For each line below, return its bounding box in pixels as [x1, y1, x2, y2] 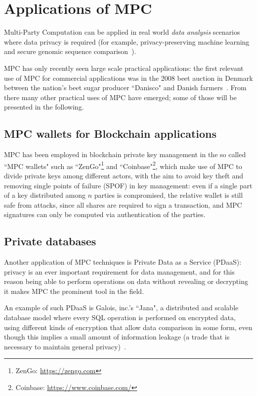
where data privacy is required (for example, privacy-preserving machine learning [4, 36, 250, 47]
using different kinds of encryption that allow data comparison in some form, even [4, 322, 253, 332]
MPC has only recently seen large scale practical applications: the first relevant [4, 62, 244, 73]
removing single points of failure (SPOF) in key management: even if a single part [4, 180, 253, 190]
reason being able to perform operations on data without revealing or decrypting [4, 276, 248, 286]
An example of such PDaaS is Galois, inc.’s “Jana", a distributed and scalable [4, 302, 239, 313]
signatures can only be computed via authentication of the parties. [4, 209, 206, 220]
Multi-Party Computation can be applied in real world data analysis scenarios [4, 27, 240, 37]
